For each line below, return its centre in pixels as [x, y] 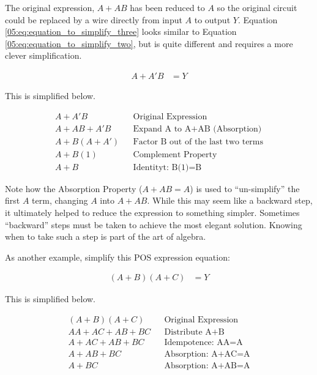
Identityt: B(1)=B [167, 167]
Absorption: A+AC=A [207, 355]
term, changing [60, 200]
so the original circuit [257, 7]
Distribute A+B [194, 332]
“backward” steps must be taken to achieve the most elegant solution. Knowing [154, 224]
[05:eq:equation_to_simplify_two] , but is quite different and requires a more [149, 43]
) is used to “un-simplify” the [245, 188]
